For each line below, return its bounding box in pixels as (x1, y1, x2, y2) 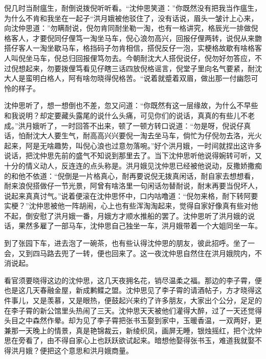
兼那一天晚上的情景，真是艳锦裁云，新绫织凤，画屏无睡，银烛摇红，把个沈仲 (4, 325, 262, 335)
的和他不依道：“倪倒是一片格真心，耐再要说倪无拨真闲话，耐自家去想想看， (4, 170, 258, 181)
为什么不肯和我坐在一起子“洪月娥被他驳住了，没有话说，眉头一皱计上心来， (4, 12, 258, 23)
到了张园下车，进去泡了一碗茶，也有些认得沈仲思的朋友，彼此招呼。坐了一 (4, 238, 255, 248)
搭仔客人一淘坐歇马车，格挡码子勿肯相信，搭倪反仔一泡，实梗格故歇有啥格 (4, 43, 255, 53)
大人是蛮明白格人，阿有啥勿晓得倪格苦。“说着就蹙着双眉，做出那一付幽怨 (4, 73, 251, 83)
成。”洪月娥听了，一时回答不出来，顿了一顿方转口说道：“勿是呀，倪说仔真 (4, 120, 251, 131)
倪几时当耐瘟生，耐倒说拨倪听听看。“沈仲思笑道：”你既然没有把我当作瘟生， (4, 3, 262, 13)
